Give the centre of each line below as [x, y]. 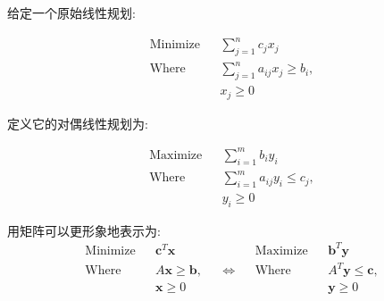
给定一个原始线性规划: [71, 13]
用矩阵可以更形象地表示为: [84, 230]
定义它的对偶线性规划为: [78, 123]
